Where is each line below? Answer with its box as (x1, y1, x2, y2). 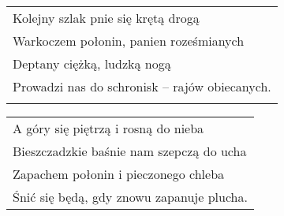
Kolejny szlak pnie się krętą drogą (13, 9, 200, 27)
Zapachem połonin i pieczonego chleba (13, 165, 225, 183)
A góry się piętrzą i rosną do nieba (13, 119, 204, 137)
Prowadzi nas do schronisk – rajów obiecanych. (13, 77, 271, 95)
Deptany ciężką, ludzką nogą (13, 54, 171, 73)
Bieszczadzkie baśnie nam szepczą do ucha (13, 142, 247, 160)
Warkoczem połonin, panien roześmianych (13, 32, 245, 50)
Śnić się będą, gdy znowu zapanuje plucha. (13, 188, 248, 206)
